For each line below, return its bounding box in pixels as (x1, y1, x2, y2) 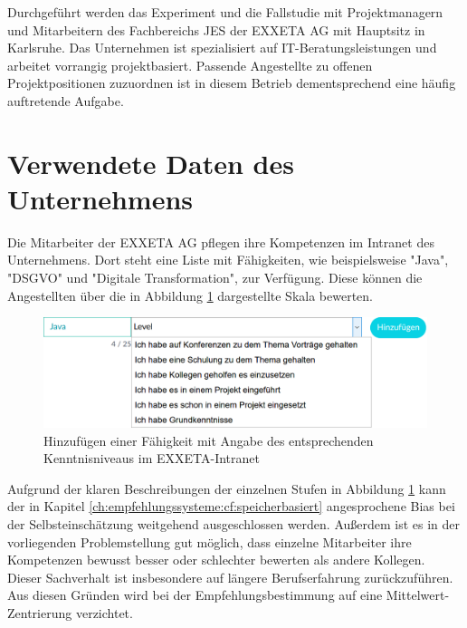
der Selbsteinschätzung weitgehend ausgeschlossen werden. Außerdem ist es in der (7, 514, 461, 533)
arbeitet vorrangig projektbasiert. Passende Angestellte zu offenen (7, 55, 373, 74)
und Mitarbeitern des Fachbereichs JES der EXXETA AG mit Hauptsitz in (7, 20, 425, 39)
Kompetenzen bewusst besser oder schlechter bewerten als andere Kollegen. (7, 550, 425, 569)
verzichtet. (75, 603, 133, 622)
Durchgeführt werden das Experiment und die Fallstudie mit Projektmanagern (7, 3, 443, 21)
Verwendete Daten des (7, 144, 294, 181)
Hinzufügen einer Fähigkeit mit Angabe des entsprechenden (43, 430, 374, 449)
